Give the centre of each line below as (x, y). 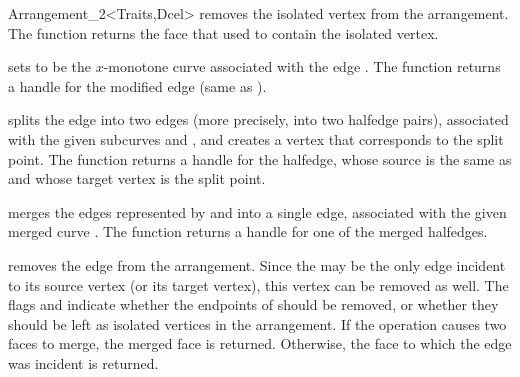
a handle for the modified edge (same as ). (137, 85)
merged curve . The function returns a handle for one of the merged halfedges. (248, 231)
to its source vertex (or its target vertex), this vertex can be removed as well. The (258, 284)
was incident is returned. (83, 362)
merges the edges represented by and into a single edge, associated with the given (257, 211)
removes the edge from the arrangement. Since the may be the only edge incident (257, 264)
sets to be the (49, 66)
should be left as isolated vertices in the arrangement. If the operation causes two (257, 323)
